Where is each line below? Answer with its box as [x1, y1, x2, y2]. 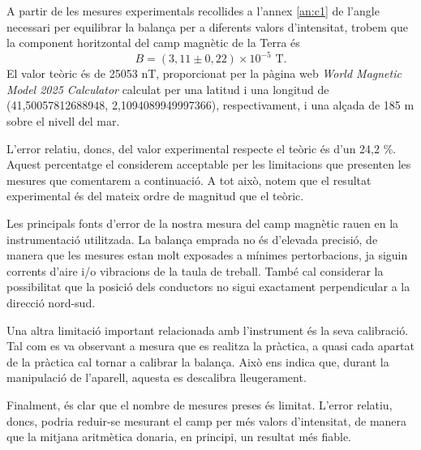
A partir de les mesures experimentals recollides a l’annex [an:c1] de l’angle [6, 2, 380, 19]
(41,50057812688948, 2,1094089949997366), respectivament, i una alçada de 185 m [6, 96, 415, 114]
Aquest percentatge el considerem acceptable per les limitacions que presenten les [6, 156, 411, 173]
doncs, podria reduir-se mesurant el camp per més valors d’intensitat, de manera [6, 412, 407, 429]
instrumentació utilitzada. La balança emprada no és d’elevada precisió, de [6, 230, 378, 247]
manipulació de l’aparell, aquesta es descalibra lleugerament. [6, 369, 307, 386]
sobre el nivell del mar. [6, 113, 120, 130]
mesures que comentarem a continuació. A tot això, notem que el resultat [6, 171, 372, 188]
